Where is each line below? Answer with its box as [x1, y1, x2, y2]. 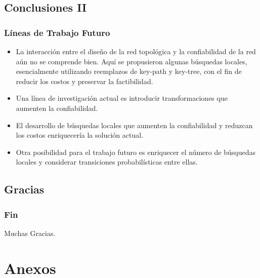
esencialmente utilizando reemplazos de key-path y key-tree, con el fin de [16, 66, 242, 76]
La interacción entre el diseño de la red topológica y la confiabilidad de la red [16, 46, 256, 56]
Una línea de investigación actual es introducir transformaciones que [16, 93, 228, 103]
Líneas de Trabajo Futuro [4, 26, 110, 38]
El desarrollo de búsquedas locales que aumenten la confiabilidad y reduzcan [16, 120, 253, 130]
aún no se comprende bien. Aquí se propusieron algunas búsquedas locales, [16, 56, 247, 66]
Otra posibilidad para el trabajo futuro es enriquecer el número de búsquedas [16, 146, 255, 157]
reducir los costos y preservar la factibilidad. [16, 75, 153, 86]
